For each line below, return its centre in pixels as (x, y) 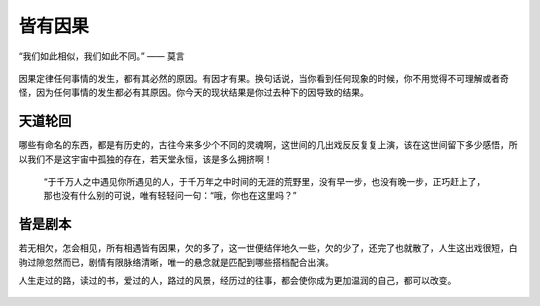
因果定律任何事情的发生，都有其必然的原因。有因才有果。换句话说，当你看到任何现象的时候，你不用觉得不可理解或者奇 (263, 78)
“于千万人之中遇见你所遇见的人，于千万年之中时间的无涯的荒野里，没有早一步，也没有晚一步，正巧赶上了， (264, 182)
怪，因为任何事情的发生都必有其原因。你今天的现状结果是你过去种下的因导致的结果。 (193, 92)
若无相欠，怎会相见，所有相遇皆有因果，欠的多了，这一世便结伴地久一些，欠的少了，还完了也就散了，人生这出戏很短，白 (268, 248)
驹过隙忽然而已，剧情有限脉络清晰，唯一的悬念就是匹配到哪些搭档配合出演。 (176, 262)
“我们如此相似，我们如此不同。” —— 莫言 (101, 56)
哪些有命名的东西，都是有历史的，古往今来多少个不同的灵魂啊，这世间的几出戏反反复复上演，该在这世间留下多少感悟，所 (268, 145)
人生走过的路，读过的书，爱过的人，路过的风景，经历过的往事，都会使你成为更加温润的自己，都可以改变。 (237, 281)
